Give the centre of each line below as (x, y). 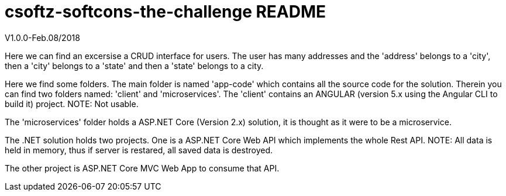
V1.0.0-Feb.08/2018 (42, 37)
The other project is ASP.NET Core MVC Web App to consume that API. (142, 168)
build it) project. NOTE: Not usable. (72, 104)
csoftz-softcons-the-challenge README (166, 12)
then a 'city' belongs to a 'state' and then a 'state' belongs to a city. (134, 66)
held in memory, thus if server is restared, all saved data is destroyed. (139, 150)
